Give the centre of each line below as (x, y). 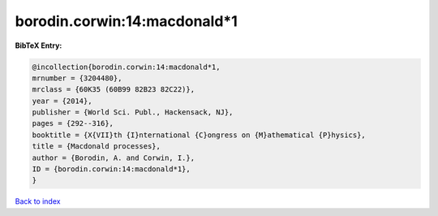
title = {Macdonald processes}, (97, 147)
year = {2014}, (62, 101)
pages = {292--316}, (73, 123)
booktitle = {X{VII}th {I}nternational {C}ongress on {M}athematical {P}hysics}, (199, 135)
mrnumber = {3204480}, (77, 78)
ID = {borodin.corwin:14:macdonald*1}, (111, 169)
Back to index (38, 201)
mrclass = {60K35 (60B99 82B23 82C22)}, (113, 90)
